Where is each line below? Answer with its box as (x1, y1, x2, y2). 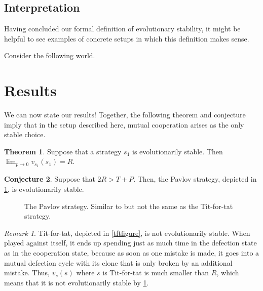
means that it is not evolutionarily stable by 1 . (4, 277, 149, 287)
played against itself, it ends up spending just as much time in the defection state (4, 237, 257, 248)
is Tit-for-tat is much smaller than (102, 267, 209, 278)
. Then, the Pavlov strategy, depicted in (133, 174, 257, 184)
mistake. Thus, (4, 267, 50, 278)
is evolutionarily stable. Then (132, 146, 223, 156)
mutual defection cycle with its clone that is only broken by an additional (4, 257, 233, 268)
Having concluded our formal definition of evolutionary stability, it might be (4, 23, 241, 34)
